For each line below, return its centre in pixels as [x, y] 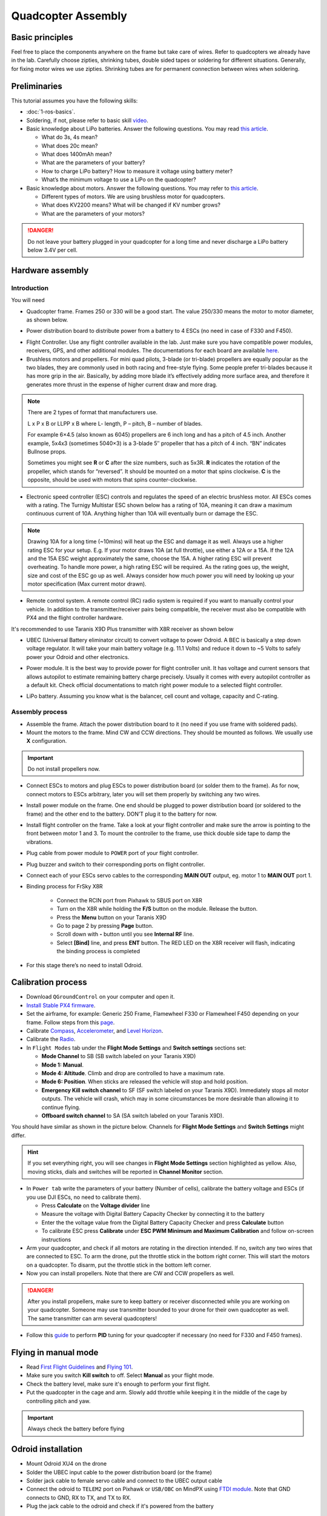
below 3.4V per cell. [53, 250]
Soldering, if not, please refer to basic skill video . [87, 120]
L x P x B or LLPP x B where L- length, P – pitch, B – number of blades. [115, 423]
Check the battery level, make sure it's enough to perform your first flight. [118, 1384]
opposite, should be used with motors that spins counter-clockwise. [112, 480]
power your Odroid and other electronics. [78, 657]
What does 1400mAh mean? [77, 154]
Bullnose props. [47, 452]
